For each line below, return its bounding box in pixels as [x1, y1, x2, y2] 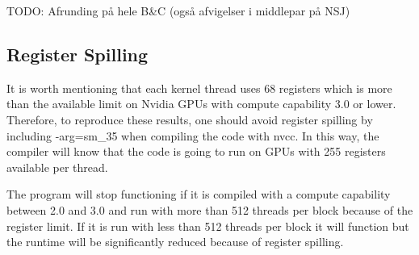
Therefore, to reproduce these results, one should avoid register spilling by [6, 111, 373, 127]
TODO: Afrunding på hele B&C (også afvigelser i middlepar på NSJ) [6, 2, 350, 19]
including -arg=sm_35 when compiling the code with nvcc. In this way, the [6, 127, 379, 144]
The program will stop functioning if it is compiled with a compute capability [6, 186, 391, 203]
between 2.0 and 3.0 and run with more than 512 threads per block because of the [6, 201, 413, 218]
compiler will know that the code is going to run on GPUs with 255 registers [6, 143, 386, 160]
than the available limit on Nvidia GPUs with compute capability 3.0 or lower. [6, 95, 396, 112]
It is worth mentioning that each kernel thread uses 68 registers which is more [6, 79, 392, 96]
